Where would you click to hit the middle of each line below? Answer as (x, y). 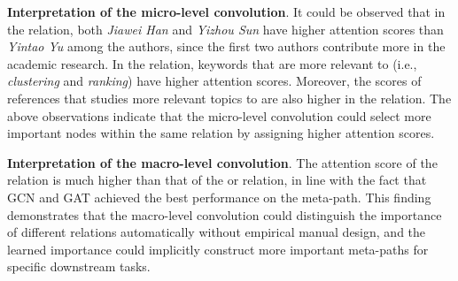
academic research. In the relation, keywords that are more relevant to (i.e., (212, 63)
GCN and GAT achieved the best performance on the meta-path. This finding (219, 197)
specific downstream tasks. (79, 266)
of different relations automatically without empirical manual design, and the (217, 232)
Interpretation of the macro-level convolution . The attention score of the (222, 162)
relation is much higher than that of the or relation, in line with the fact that (217, 180)
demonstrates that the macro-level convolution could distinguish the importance (225, 214)
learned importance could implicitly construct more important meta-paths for (218, 249)
